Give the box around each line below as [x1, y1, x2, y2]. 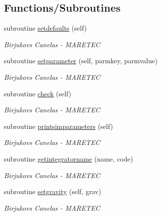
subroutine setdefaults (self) [4, 23, 87, 33]
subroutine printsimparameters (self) [4, 121, 113, 131]
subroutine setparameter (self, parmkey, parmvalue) [4, 55, 158, 66]
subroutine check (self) [4, 88, 72, 98]
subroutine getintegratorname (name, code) [4, 153, 133, 163]
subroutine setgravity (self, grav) [4, 186, 101, 197]
